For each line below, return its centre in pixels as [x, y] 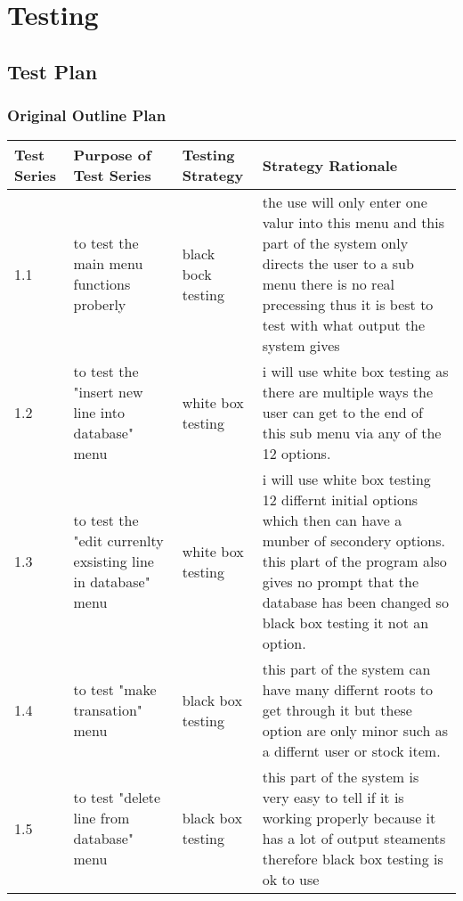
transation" [108, 710]
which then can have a [332, 520]
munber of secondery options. [353, 541]
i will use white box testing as [355, 372]
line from [102, 818]
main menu [108, 264]
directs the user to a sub [338, 264]
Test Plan [53, 71]
